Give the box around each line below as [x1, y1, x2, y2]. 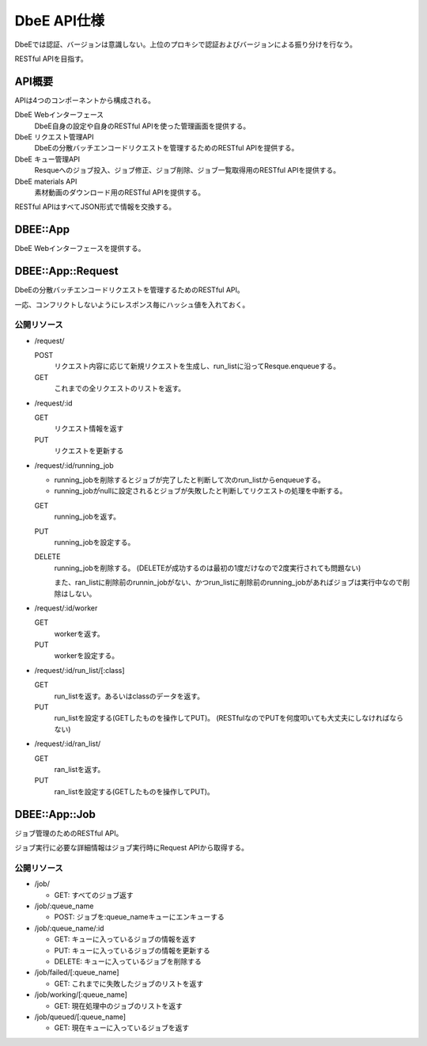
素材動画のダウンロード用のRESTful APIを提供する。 [34, 187, 206, 197]
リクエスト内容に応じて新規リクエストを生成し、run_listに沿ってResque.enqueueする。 [54, 361, 341, 371]
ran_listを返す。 [54, 764, 105, 774]
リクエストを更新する [54, 446, 124, 455]
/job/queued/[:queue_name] [34, 1012, 127, 1021]
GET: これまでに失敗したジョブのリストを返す [54, 979, 204, 988]
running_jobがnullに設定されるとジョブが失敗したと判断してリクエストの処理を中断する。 [54, 486, 347, 496]
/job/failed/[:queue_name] [34, 968, 119, 977]
